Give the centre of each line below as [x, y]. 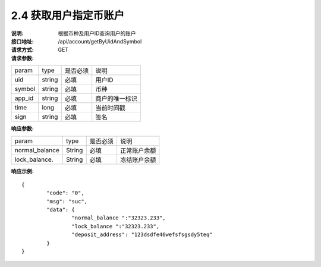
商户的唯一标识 [116, 99]
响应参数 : [22, 128]
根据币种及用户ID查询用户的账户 [97, 33]
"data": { [61, 210]
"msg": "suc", [67, 201]
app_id [24, 98]
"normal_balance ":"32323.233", [119, 218]
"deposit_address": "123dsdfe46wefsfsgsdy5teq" [142, 235]
